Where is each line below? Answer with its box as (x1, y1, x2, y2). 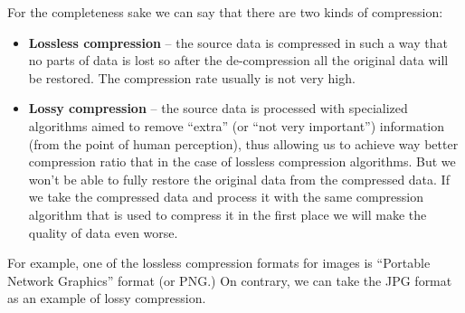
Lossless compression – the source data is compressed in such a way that (28, 33, 448, 52)
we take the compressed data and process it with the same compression (28, 187, 423, 206)
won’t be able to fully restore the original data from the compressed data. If (28, 169, 450, 188)
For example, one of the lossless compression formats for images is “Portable (7, 253, 431, 272)
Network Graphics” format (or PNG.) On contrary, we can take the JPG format (7, 270, 452, 289)
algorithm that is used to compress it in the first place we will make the (28, 204, 427, 223)
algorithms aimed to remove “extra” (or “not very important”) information (28, 116, 445, 135)
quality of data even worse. (28, 223, 178, 242)
